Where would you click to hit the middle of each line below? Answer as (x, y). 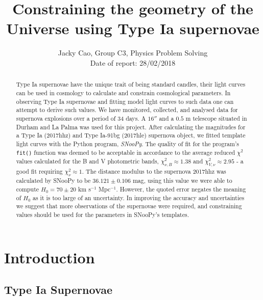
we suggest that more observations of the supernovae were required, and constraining (129, 206)
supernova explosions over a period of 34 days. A (81, 118)
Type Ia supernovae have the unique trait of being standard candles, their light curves (131, 84)
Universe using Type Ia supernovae (133, 28)
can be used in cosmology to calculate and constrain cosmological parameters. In (123, 92)
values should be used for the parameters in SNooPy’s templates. (103, 215)
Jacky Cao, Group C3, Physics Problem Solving (133, 53)
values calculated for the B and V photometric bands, (87, 161)
